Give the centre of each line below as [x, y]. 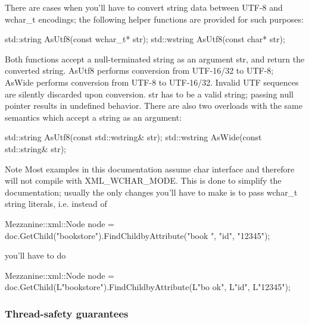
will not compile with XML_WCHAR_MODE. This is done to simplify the [143, 180]
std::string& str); [35, 148]
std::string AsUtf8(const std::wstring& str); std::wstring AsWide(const [133, 137]
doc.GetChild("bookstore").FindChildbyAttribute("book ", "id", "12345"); [138, 235]
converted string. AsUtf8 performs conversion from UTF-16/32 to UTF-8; [139, 70]
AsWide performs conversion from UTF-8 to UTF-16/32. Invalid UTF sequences [152, 82]
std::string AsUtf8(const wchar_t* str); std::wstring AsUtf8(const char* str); [145, 39]
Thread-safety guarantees [67, 313]
